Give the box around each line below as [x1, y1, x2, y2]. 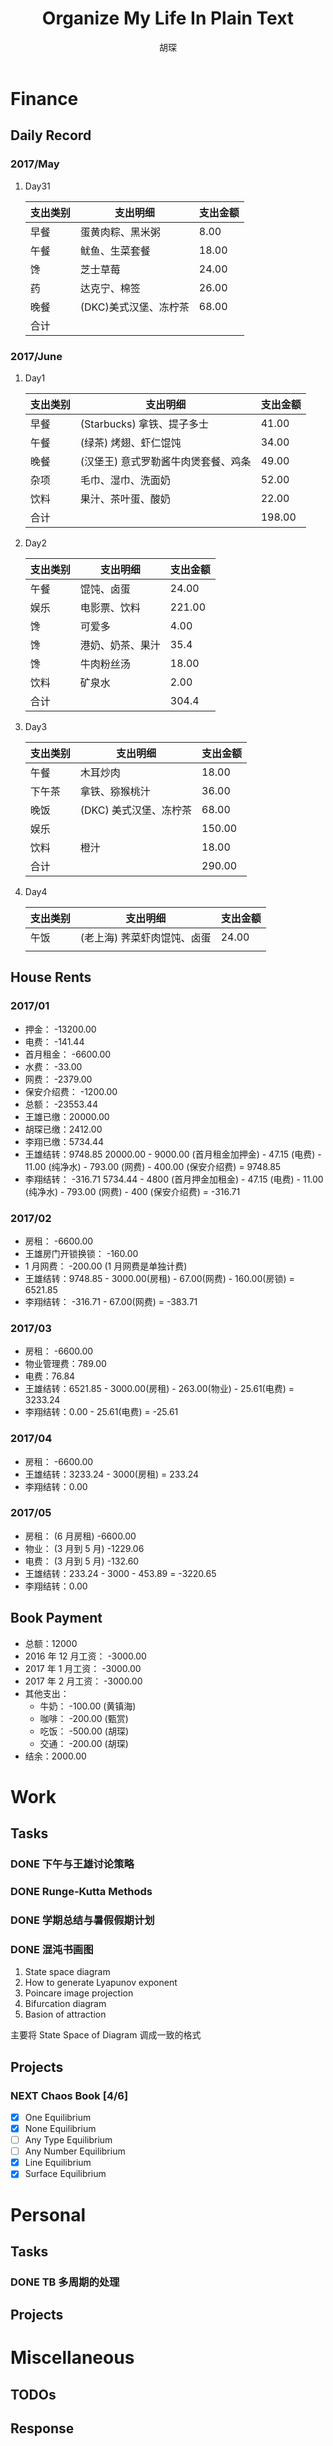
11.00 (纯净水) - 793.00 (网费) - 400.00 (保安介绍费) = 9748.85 [24, 1160, 282, 1172]
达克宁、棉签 [79, 281, 141, 295]
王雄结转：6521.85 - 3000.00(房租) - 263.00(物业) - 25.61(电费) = [24, 1383, 295, 1395]
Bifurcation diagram [24, 1998, 107, 2010]
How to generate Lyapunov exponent [24, 1977, 178, 1989]
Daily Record [10, 127, 92, 144]
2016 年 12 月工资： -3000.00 [24, 1650, 147, 1662]
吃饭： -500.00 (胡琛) [39, 1725, 130, 1737]
